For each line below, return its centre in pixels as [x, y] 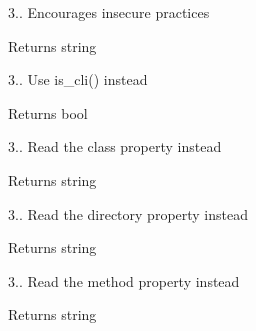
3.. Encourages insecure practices [109, 12]
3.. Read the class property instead [115, 146]
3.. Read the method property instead [124, 280]
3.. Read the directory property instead [128, 213]
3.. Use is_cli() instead [78, 79]
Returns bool [48, 112]
